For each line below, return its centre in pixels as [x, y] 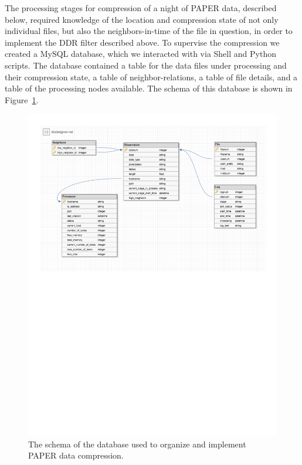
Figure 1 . [22, 99]
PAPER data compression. [76, 455]
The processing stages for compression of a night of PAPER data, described [141, 8]
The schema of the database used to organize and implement [137, 444]
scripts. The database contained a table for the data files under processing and [146, 65]
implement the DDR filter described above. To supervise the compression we [142, 42]
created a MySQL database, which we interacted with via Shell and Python [140, 54]
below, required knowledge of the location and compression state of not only [142, 19]
